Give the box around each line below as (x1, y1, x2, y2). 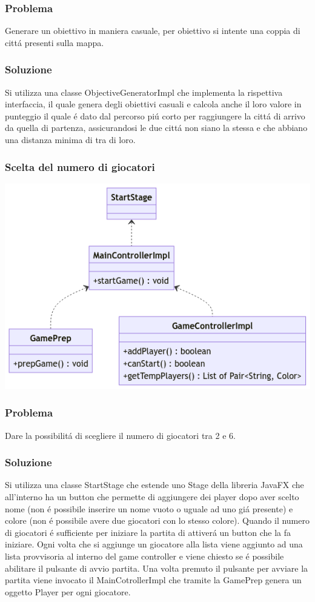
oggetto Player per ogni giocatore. (5, 585, 131, 598)
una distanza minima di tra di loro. (5, 133, 136, 145)
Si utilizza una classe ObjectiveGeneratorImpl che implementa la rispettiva (5, 85, 283, 98)
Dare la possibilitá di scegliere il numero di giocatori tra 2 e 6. (5, 429, 236, 441)
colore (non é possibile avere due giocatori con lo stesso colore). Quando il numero (5, 514, 310, 527)
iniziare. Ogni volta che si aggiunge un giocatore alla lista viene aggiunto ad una (5, 538, 303, 550)
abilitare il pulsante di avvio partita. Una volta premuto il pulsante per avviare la (5, 561, 308, 574)
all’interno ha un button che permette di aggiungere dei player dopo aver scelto (5, 490, 299, 503)
